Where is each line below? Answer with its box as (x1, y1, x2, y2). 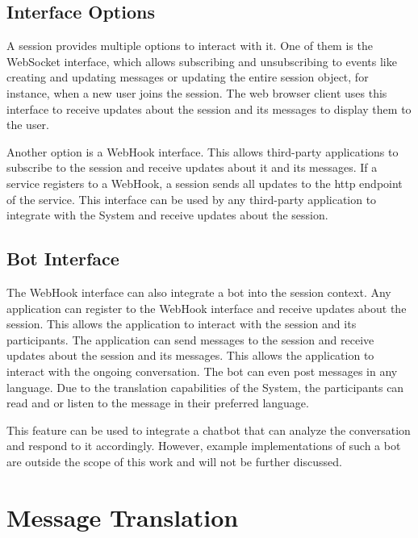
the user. (6, 116, 50, 133)
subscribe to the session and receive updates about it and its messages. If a (6, 159, 378, 176)
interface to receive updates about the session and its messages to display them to (6, 100, 412, 117)
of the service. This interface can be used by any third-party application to (6, 190, 377, 207)
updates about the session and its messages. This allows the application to (6, 347, 374, 364)
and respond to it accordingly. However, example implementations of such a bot (6, 437, 401, 454)
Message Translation (6, 500, 239, 533)
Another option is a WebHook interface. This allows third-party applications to (6, 143, 399, 160)
